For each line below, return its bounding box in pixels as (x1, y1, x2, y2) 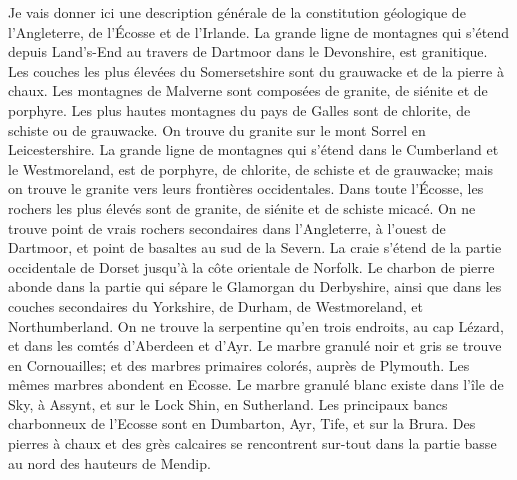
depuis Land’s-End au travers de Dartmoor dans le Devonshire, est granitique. (8, 41, 488, 62)
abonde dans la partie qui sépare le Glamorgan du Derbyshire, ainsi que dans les (8, 276, 502, 297)
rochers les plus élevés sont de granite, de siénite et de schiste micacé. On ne (8, 197, 476, 218)
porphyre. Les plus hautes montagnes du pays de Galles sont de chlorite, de (8, 99, 471, 120)
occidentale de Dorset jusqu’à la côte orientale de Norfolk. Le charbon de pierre (8, 256, 495, 277)
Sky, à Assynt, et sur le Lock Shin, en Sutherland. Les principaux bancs (8, 393, 448, 414)
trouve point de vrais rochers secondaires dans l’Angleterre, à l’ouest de (8, 217, 446, 238)
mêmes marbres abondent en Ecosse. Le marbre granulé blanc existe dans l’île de (8, 374, 504, 395)
